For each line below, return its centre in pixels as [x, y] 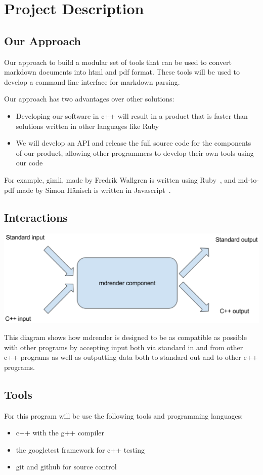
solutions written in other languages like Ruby [87, 126]
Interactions [36, 217]
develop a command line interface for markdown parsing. [92, 81]
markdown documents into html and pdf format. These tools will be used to [122, 72]
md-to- [248, 179]
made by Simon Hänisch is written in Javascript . [94, 190]
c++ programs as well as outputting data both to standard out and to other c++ [131, 357]
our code [29, 163]
